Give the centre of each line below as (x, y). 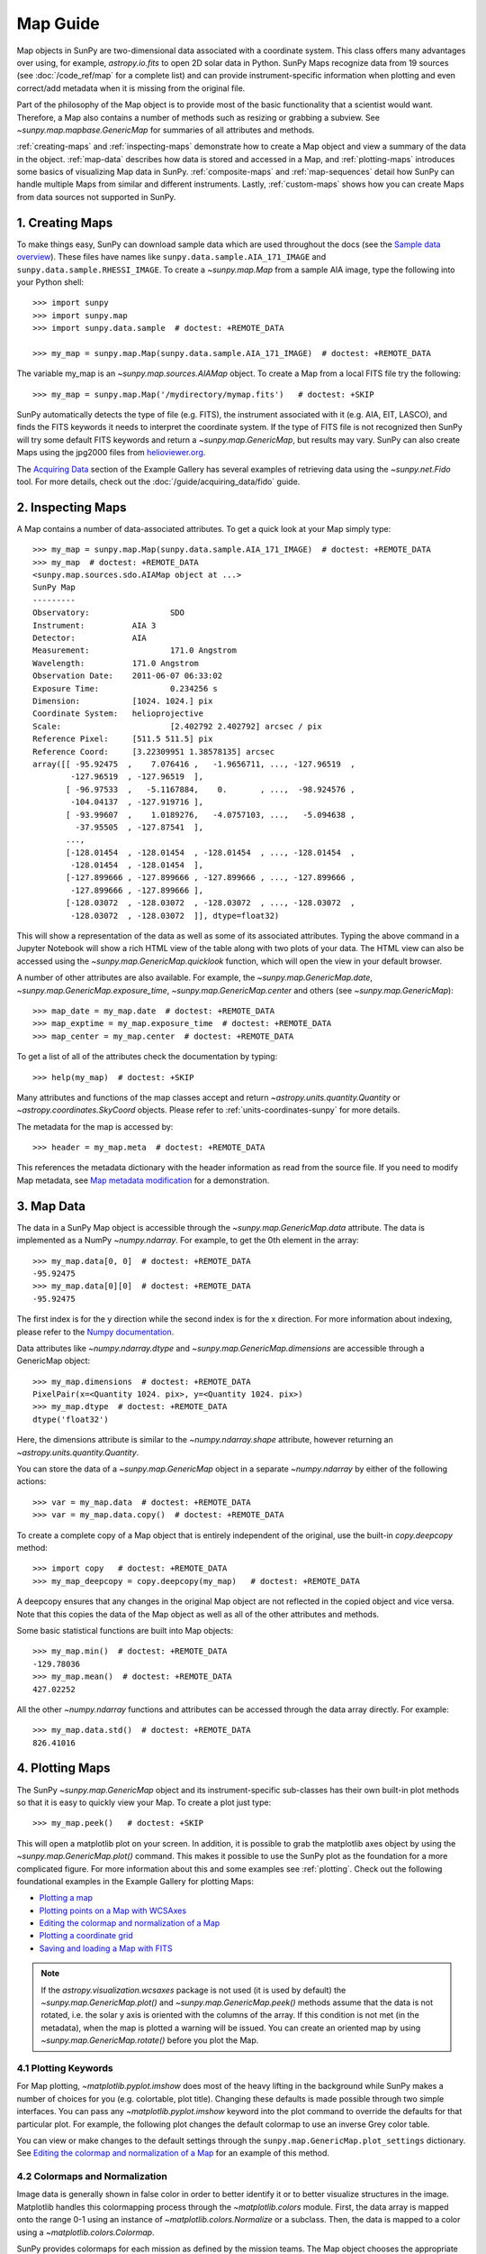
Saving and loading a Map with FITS (106, 1948)
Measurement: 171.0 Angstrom (135, 651)
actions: (31, 1481)
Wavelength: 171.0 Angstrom (116, 663)
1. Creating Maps (65, 222)
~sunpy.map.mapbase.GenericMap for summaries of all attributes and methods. (166, 130)
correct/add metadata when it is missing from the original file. (131, 88)
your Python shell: (50, 282)
